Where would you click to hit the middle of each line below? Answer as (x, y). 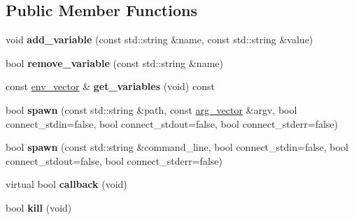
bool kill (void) (39, 207)
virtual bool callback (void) (66, 184)
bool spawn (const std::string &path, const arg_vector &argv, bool (151, 109)
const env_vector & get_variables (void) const (110, 86)
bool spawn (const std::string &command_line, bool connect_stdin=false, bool (177, 147)
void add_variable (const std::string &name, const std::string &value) (160, 39)
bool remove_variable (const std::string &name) (114, 63)
